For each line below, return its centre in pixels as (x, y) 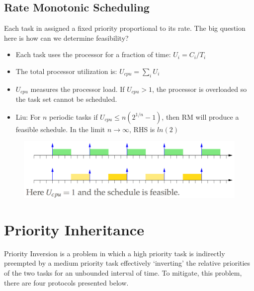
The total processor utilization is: (66, 71)
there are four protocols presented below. (66, 282)
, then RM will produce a (200, 116)
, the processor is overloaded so (200, 89)
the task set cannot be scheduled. (66, 99)
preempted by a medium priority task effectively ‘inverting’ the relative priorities (127, 263)
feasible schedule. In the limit (60, 129)
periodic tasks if (73, 116)
